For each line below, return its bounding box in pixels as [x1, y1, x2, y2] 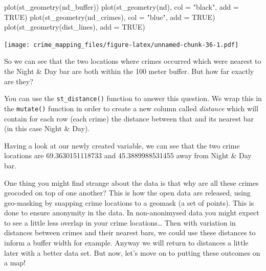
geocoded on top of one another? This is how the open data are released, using [4, 187, 251, 198]
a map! [4, 257, 26, 268]
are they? [4, 76, 33, 86]
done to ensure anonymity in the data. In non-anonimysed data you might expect [4, 207, 259, 218]
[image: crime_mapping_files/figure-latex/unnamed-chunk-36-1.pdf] [4, 41, 239, 48]
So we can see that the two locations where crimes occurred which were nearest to [4, 56, 261, 66]
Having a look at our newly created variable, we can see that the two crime [4, 140, 240, 151]
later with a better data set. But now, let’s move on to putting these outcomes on [4, 247, 260, 258]
